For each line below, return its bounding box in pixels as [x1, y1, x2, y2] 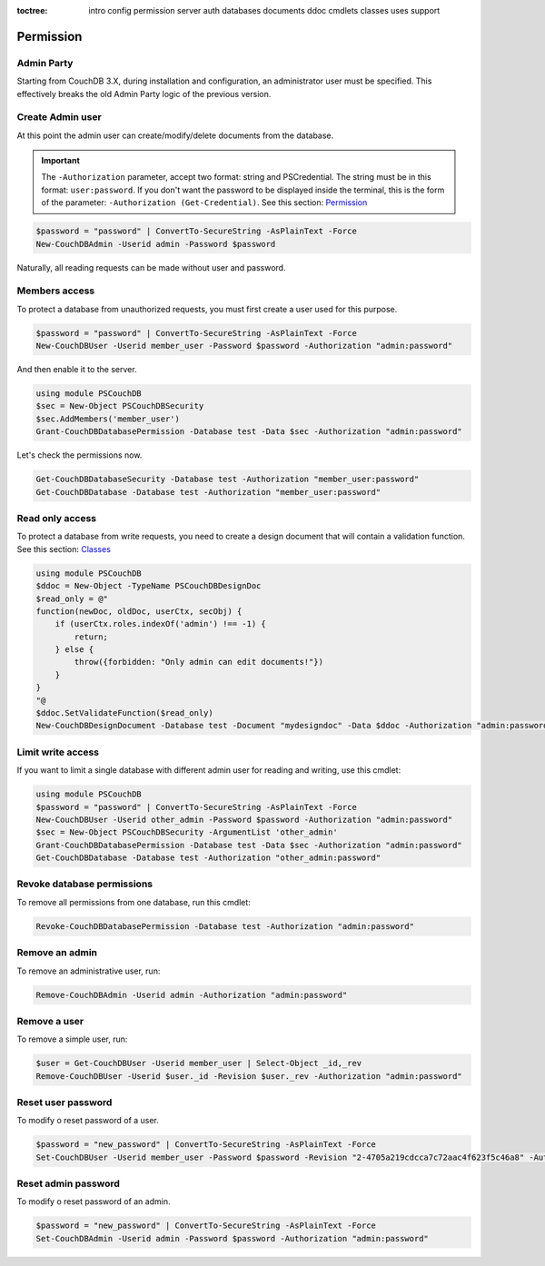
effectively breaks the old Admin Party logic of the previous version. [16, 88, 272, 99]
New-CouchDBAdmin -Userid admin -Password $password [35, 239, 276, 249]
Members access [16, 284, 95, 297]
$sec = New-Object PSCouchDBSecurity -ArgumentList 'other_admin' [35, 827, 338, 837]
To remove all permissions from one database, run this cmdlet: [16, 896, 252, 907]
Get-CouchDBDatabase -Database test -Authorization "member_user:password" [35, 487, 381, 497]
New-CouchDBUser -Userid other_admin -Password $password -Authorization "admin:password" [35, 814, 453, 825]
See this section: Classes [16, 543, 111, 554]
